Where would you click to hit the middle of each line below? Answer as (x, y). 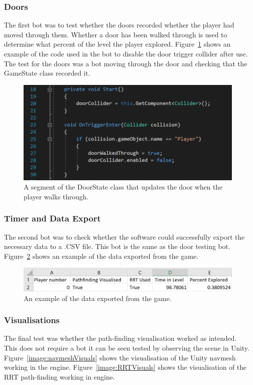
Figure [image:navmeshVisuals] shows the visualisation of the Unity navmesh (120, 357)
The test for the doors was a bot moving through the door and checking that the (126, 63)
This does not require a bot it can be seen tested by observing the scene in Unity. (127, 347)
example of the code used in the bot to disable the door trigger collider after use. (126, 54)
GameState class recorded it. (47, 73)
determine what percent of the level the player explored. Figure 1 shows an (117, 44)
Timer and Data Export (52, 218)
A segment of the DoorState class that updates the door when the (123, 187)
